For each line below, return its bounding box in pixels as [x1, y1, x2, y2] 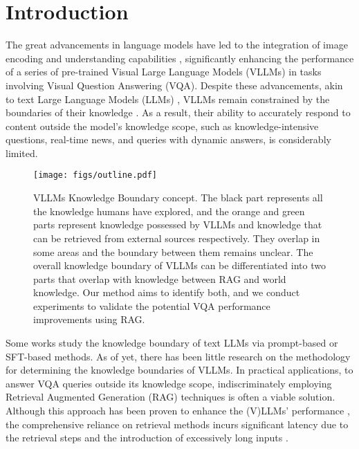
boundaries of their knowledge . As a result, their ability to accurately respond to [6, 105, 351, 120]
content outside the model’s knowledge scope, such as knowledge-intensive [6, 118, 319, 133]
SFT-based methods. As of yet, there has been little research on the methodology [6, 349, 351, 363]
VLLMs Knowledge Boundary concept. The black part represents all [33, 190, 323, 205]
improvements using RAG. [33, 312, 145, 327]
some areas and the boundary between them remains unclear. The [33, 244, 313, 259]
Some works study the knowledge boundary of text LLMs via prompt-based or [6, 336, 338, 350]
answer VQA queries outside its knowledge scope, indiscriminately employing [6, 376, 332, 390]
